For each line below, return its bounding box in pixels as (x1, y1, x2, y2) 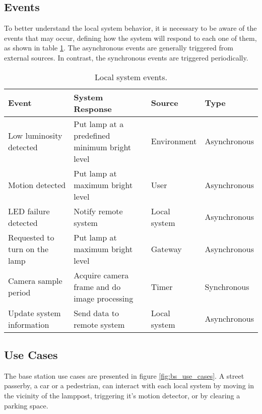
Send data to (74, 307, 119, 319)
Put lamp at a (74, 117, 124, 130)
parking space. (4, 400, 48, 410)
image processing (74, 292, 134, 304)
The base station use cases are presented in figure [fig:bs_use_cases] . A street (4, 370, 244, 381)
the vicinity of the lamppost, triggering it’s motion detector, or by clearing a (4, 390, 240, 400)
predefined (74, 129, 110, 141)
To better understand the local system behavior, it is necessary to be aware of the (4, 23, 257, 33)
